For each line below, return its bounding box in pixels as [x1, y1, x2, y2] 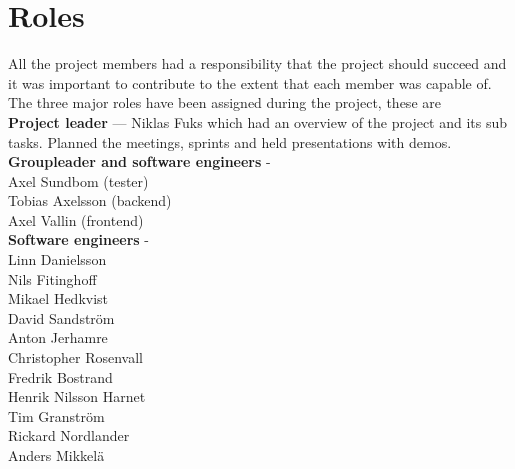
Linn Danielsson [8, 249, 107, 270]
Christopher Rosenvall [8, 347, 143, 368]
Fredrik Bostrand [8, 366, 113, 387]
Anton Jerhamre [8, 327, 108, 348]
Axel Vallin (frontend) [8, 209, 144, 230]
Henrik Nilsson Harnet [8, 386, 146, 407]
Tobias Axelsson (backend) [8, 190, 172, 211]
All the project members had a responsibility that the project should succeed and [8, 53, 507, 74]
